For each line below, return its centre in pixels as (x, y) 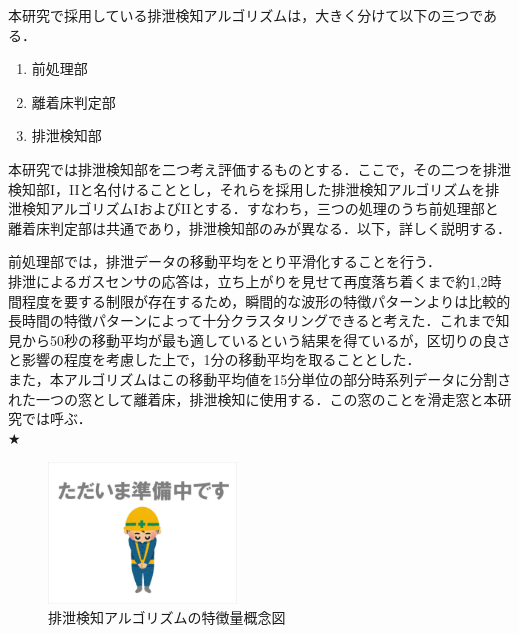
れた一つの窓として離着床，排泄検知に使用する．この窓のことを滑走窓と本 (253, 398)
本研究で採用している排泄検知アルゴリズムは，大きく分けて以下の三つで (246, 15)
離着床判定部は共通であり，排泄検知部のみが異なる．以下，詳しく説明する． (259, 227)
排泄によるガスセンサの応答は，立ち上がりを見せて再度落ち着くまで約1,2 (248, 280)
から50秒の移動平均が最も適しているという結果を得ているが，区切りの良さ (266, 339)
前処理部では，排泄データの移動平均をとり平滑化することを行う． (224, 261)
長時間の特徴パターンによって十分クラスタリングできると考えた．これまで (252, 320)
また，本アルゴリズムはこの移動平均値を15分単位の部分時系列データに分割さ (260, 378)
